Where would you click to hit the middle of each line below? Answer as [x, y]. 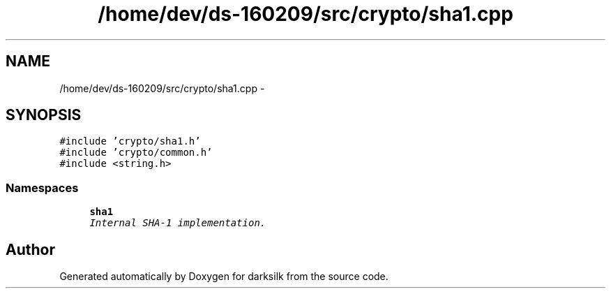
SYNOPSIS [44, 115]
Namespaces [42, 188]
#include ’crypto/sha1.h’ [130, 141]
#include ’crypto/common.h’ [136, 153]
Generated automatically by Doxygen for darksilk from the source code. [224, 277]
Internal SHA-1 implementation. [178, 223]
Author [30, 249]
